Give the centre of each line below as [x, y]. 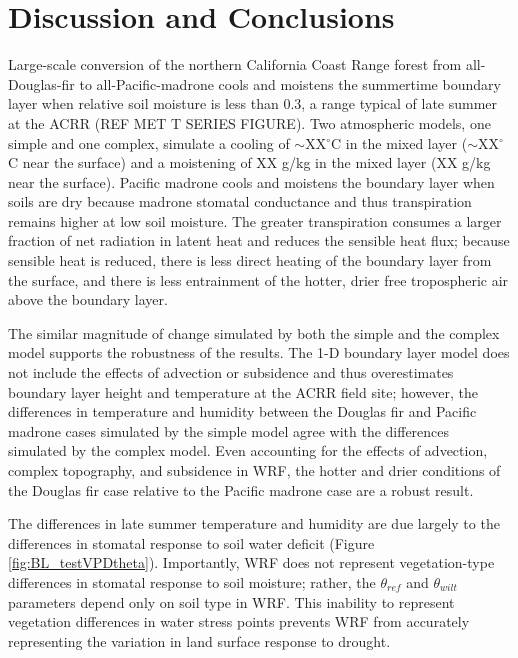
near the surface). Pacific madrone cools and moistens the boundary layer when [251, 181]
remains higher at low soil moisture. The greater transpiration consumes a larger [255, 220]
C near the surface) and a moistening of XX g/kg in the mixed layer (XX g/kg [249, 162]
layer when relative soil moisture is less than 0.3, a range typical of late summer [253, 103]
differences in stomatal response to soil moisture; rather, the [192, 581]
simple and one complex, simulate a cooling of [149, 142]
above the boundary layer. [88, 299]
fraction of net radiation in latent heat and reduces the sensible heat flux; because [259, 240]
